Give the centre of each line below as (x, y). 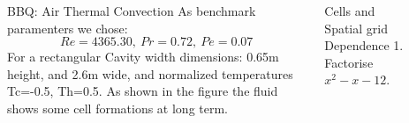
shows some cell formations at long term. (118, 108)
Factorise (349, 62)
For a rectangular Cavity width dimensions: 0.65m (143, 57)
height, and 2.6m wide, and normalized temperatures (150, 73)
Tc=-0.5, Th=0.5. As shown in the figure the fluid (143, 91)
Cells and (350, 11)
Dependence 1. (364, 45)
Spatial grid (356, 28)
